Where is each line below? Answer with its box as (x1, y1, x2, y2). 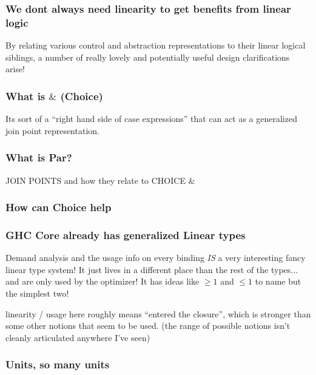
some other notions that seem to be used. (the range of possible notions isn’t (5, 319, 291, 332)
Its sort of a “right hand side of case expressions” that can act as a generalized (5, 112, 297, 125)
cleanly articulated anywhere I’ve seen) (5, 331, 150, 343)
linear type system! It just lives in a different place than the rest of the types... (5, 263, 298, 275)
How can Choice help (5, 200, 112, 215)
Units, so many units (5, 357, 110, 372)
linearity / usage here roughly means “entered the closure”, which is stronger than (5, 307, 311, 320)
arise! (5, 62, 25, 75)
